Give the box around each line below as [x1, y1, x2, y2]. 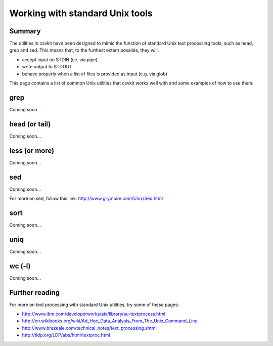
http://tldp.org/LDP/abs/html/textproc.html [22, 332, 111, 338]
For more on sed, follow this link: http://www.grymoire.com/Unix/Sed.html [9, 195, 163, 202]
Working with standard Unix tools [9, 8, 153, 19]
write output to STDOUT [22, 64, 73, 70]
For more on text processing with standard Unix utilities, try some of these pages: [9, 301, 179, 308]
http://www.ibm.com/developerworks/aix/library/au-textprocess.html [22, 311, 166, 317]
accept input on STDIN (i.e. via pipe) [22, 56, 98, 63]
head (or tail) [9, 119, 51, 128]
